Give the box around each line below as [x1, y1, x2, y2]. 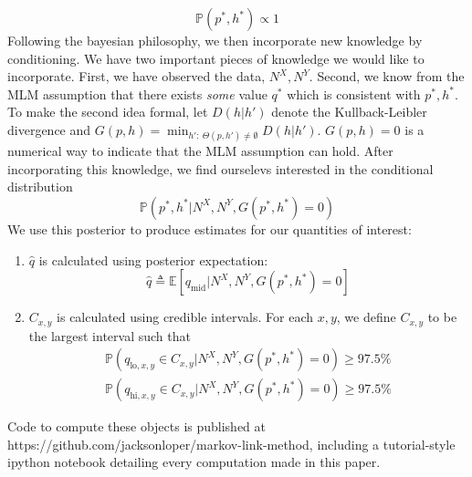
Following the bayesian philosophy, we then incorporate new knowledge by [7, 31, 423, 49]
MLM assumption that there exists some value [7, 84, 267, 103]
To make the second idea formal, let [7, 102, 208, 121]
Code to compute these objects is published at [7, 417, 267, 436]
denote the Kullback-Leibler [271, 102, 427, 121]
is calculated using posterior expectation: [38, 250, 268, 269]
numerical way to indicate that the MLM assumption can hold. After [7, 141, 393, 161]
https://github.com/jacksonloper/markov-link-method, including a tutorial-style [7, 434, 456, 453]
